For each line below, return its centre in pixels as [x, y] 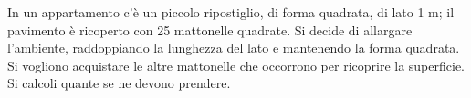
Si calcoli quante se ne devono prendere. [119, 83]
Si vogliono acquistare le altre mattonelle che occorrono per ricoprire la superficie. [236, 65]
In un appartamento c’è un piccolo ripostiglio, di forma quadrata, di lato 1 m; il [231, 12]
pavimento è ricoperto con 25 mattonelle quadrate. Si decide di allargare [210, 29]
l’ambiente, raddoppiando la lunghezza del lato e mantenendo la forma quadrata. [234, 48]
